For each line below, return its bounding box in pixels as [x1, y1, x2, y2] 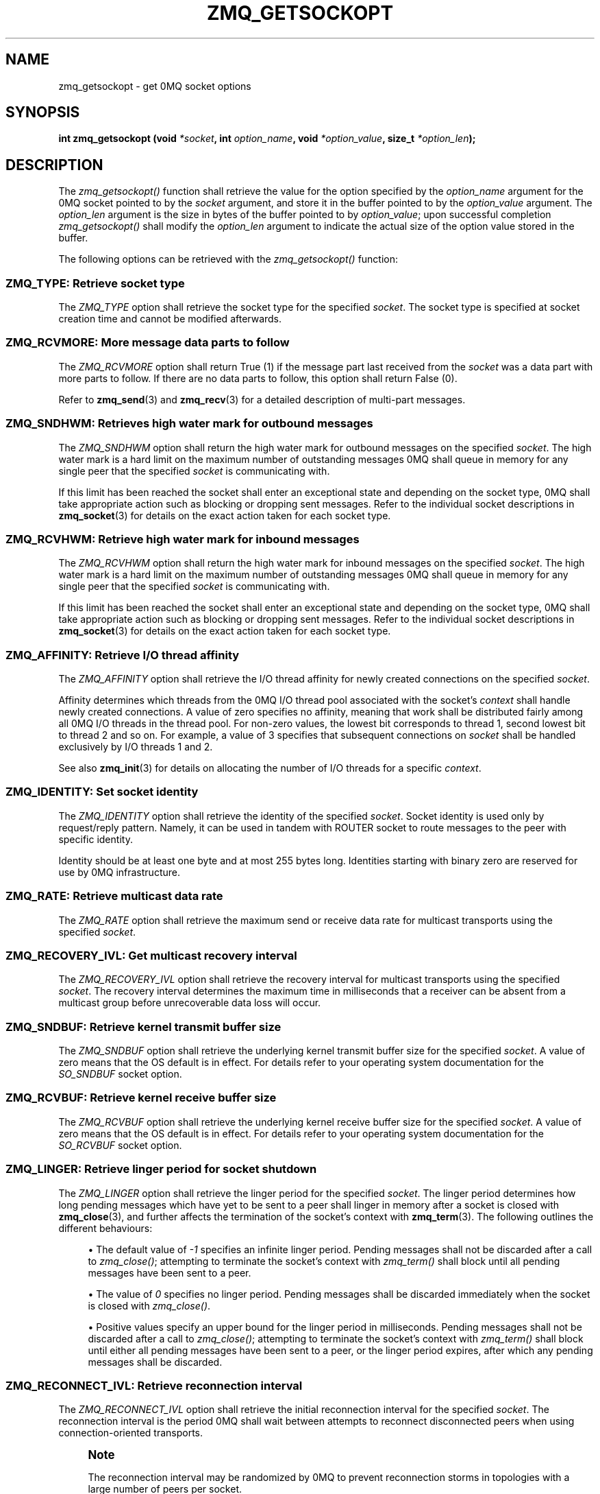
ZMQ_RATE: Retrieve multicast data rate [5, 889, 223, 903]
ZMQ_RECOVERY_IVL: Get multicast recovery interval [5, 948, 297, 962]
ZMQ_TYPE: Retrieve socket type [5, 276, 185, 290]
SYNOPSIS [5, 104, 80, 121]
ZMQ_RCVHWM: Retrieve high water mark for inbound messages [5, 532, 360, 546]
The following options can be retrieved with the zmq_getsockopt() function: [58, 253, 399, 265]
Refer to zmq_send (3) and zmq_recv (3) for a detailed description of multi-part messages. [58, 393, 466, 405]
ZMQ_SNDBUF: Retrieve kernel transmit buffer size [5, 1019, 282, 1034]
